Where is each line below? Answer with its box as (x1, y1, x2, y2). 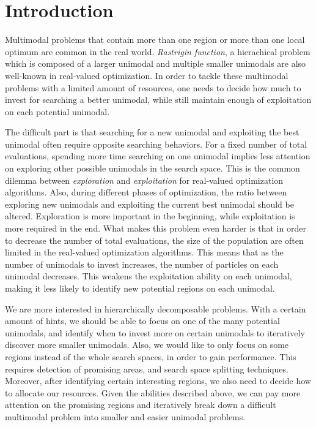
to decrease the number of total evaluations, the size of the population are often (5, 233, 304, 246)
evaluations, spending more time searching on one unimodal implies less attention (5, 149, 310, 162)
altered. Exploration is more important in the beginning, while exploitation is (5, 210, 295, 222)
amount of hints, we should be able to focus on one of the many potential (5, 314, 280, 327)
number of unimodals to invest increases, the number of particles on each (5, 257, 279, 270)
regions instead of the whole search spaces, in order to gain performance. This (5, 350, 296, 363)
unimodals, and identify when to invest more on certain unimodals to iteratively (5, 326, 305, 339)
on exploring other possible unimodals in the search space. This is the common (5, 162, 300, 175)
